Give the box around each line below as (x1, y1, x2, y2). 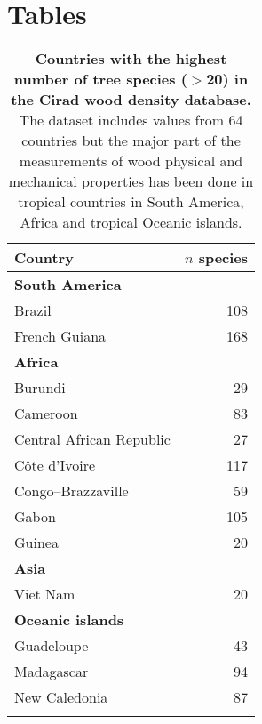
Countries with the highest (35, 48, 227, 69)
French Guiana (14, 326, 107, 347)
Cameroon (14, 403, 78, 424)
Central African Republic (14, 429, 171, 450)
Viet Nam (14, 583, 75, 605)
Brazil (14, 300, 52, 321)
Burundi (14, 377, 66, 398)
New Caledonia (14, 687, 108, 708)
